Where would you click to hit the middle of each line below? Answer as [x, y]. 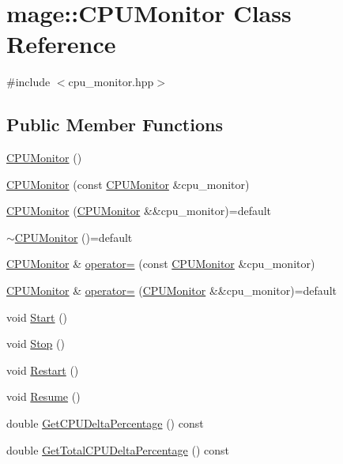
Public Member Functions [115, 124]
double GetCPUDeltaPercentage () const [105, 423]
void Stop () [36, 343]
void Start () [37, 317]
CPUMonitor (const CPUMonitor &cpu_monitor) [128, 184]
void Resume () [43, 396]
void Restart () [43, 370]
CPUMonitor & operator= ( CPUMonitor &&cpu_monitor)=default [171, 290]
